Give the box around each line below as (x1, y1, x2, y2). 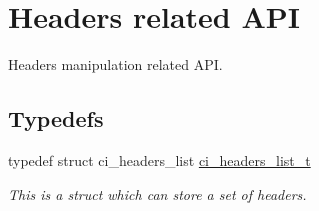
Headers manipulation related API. (8, 54, 223, 75)
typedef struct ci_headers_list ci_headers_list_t (8, 149, 311, 170)
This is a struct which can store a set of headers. (8, 183, 307, 204)
